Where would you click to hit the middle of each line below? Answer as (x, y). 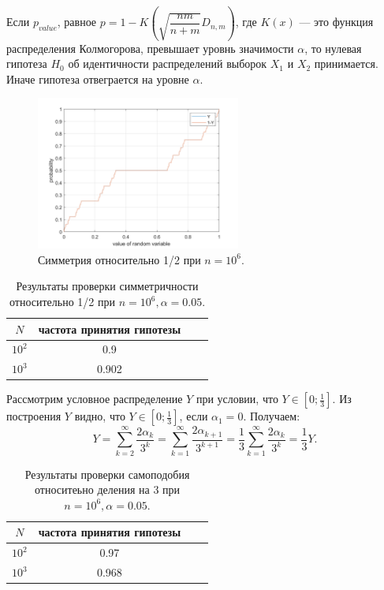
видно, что (100, 416)
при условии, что (237, 399)
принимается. (346, 63)
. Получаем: (272, 416)
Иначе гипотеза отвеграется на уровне (98, 78)
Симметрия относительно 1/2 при (119, 259)
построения (34, 416)
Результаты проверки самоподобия (107, 474)
